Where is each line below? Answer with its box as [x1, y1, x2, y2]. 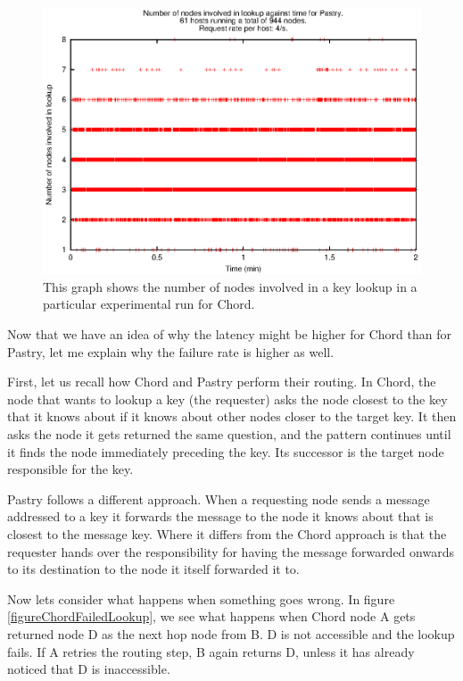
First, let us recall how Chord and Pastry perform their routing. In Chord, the [7, 372, 436, 391]
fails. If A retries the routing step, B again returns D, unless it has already [7, 642, 415, 660]
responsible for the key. [7, 460, 134, 478]
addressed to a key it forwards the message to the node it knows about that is [7, 507, 434, 526]
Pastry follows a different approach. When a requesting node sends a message [7, 489, 430, 508]
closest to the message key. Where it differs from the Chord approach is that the [7, 524, 447, 543]
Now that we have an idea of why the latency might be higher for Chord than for [7, 325, 451, 344]
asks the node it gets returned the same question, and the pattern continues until [7, 424, 451, 443]
